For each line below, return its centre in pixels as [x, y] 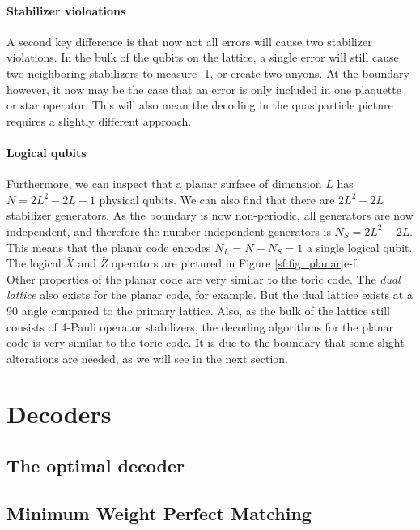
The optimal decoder [95, 466]
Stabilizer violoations [66, 10]
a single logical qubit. [360, 247]
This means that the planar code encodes [109, 247]
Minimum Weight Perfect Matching [159, 513]
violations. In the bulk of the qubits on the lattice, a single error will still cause [203, 57]
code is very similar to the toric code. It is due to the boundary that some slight [206, 342]
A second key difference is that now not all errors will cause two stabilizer [189, 41]
